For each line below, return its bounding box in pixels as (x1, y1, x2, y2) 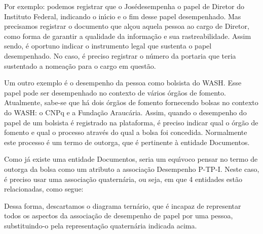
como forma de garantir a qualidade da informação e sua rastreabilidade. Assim (4, 30, 251, 41)
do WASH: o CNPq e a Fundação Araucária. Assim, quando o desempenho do (4, 107, 247, 117)
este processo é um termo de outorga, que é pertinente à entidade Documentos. (4, 136, 250, 147)
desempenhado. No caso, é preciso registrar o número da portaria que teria (4, 50, 236, 61)
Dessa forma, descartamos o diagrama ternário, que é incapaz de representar (4, 200, 241, 211)
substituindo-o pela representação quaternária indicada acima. (4, 220, 197, 230)
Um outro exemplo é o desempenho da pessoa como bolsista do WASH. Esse (4, 77, 242, 88)
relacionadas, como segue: (4, 183, 84, 194)
